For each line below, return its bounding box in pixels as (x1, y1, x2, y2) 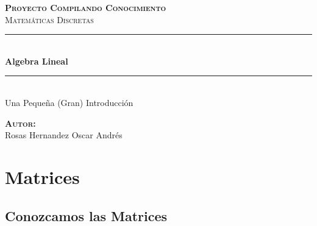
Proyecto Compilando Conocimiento (5, 1, 166, 13)
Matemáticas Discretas (5, 13, 94, 26)
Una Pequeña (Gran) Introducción (5, 96, 134, 108)
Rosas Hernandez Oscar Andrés (5, 129, 123, 141)
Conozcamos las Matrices (5, 206, 168, 225)
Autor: (5, 116, 36, 129)
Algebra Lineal (5, 54, 68, 67)
